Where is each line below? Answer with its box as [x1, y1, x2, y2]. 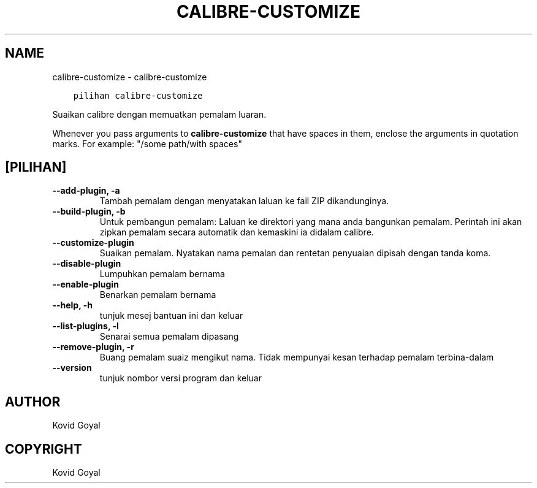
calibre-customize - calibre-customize [52, 71, 207, 82]
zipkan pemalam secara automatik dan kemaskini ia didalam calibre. [99, 227, 374, 238]
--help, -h [52, 300, 93, 311]
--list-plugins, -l [52, 321, 119, 332]
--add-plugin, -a [52, 185, 120, 196]
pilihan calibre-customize [73, 90, 203, 101]
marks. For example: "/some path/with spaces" [52, 138, 242, 149]
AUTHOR [5, 394, 61, 410]
